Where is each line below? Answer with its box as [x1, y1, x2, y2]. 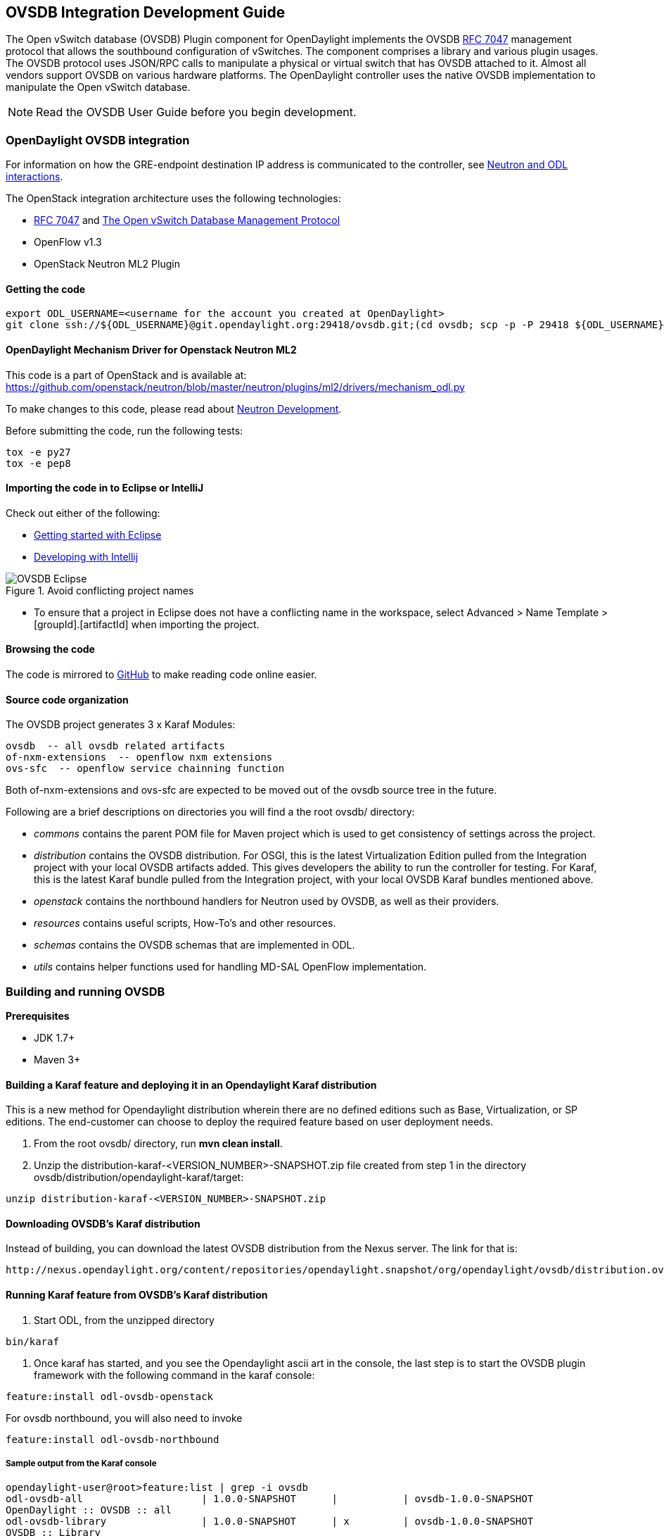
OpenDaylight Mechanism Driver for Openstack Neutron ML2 [6, 344, 297, 356]
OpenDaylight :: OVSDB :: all [6, 1504, 172, 1516]
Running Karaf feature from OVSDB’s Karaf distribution [6, 1289, 268, 1301]
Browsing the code [6, 643, 95, 656]
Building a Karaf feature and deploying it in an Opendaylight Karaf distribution [6, 1078, 377, 1091]
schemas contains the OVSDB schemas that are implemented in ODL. [34, 939, 355, 951]
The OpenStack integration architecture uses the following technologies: [6, 192, 341, 205]
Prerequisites [6, 1010, 70, 1023]
